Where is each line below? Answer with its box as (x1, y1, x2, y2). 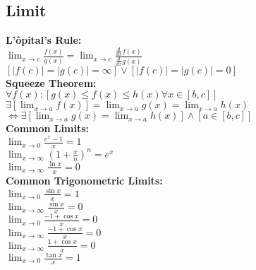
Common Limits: (6, 121, 89, 136)
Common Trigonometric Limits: (6, 172, 163, 187)
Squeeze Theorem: (6, 75, 97, 90)
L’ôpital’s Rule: (6, 33, 82, 47)
